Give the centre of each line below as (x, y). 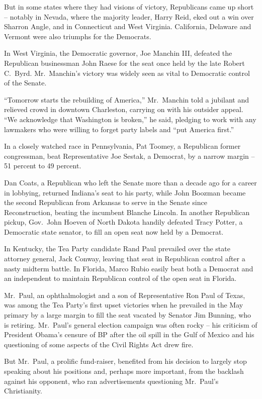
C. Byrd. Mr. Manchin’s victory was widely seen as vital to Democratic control (127, 73)
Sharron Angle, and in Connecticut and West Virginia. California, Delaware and (128, 26)
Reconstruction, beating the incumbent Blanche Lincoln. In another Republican (127, 212)
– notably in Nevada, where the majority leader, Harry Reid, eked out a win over (129, 16)
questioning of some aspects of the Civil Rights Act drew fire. (99, 344)
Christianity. (23, 391)
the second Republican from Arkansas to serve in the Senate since (106, 202)
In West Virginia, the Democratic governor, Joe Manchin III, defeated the (118, 53)
